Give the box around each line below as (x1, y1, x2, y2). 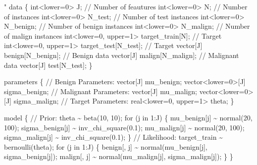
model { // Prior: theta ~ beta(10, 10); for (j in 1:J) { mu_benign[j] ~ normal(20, (4, 112, 253, 122)
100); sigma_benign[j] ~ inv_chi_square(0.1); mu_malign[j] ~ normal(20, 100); (4, 122, 245, 132)
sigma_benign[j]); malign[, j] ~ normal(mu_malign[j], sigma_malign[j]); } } (4, 151, 233, 162)
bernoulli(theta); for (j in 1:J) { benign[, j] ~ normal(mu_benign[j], (4, 141, 207, 152)
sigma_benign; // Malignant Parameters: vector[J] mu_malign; (4, 86, 197, 96)
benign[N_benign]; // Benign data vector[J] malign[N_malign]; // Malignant (4, 50, 239, 60)
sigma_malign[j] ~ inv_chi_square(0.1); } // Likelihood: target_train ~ (4, 132, 223, 142)
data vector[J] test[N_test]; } (4, 59, 93, 70)
